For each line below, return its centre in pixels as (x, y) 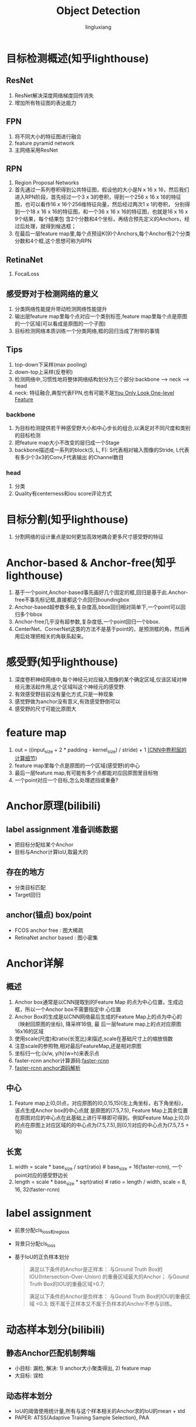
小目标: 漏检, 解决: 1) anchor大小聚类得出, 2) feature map (82, 1368)
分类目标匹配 (30, 887)
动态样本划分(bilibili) (56, 1329)
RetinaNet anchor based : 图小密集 (56, 937)
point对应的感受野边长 (41, 1175)
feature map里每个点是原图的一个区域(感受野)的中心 (77, 765)
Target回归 (27, 895)
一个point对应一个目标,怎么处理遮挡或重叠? (66, 780)
